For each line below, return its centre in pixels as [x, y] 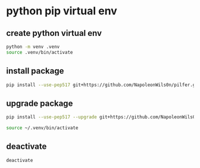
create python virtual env [54, 33]
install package [35, 71]
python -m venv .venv [33, 47]
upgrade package [40, 103]
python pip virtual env [62, 11]
